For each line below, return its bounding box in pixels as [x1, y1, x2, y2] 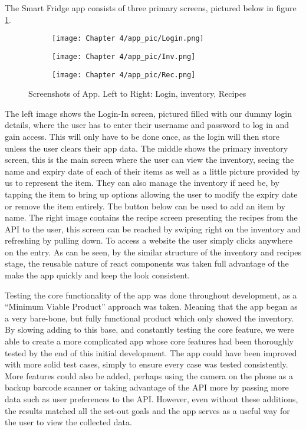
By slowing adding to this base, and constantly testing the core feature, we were [5, 323, 294, 336]
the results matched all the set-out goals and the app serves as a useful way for [5, 404, 290, 416]
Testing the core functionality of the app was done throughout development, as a [5, 288, 297, 301]
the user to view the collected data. [5, 416, 132, 428]
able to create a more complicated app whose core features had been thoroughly [5, 335, 294, 347]
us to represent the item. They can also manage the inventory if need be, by [5, 176, 279, 189]
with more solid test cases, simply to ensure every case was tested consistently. [5, 358, 288, 370]
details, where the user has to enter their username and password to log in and [5, 119, 289, 131]
